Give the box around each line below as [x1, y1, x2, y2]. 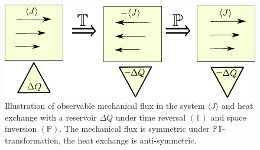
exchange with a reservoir [5, 111, 97, 123]
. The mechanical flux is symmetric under [59, 122, 210, 135]
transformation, [5, 134, 61, 146]
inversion [5, 122, 37, 135]
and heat [221, 99, 253, 112]
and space [210, 111, 246, 123]
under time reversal [115, 111, 186, 123]
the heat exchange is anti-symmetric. [63, 134, 197, 146]
